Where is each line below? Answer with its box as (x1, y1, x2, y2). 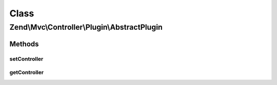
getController (9, 69, 44, 76)
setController (9, 55, 44, 62)
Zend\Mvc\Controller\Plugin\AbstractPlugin (9, 23, 163, 32)
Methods (9, 39, 39, 48)
